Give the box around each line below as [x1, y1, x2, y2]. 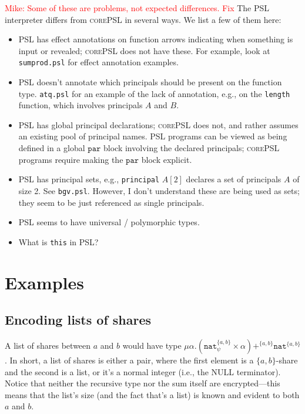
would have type [122, 339, 182, 351]
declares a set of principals [186, 173, 281, 185]
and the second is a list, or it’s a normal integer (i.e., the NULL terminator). [5, 365, 281, 378]
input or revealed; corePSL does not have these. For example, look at [18, 44, 270, 56]
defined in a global [18, 142, 85, 154]
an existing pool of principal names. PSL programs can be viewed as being [18, 130, 287, 142]
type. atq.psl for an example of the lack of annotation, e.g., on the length [18, 87, 290, 99]
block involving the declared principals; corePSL [103, 142, 280, 154]
